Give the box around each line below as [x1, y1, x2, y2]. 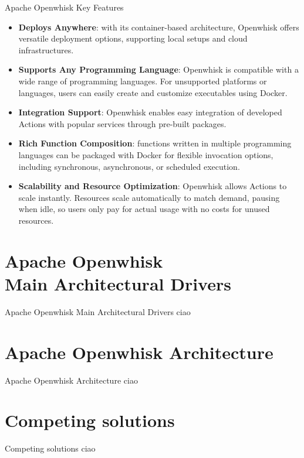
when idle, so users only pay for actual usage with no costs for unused [18, 203, 270, 215]
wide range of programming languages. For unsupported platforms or [18, 74, 267, 87]
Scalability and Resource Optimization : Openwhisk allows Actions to [18, 180, 287, 192]
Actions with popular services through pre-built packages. [18, 117, 227, 129]
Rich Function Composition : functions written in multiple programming [18, 137, 292, 149]
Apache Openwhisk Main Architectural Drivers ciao [5, 305, 191, 317]
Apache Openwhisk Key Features [5, 1, 124, 13]
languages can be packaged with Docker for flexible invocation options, [18, 148, 273, 160]
